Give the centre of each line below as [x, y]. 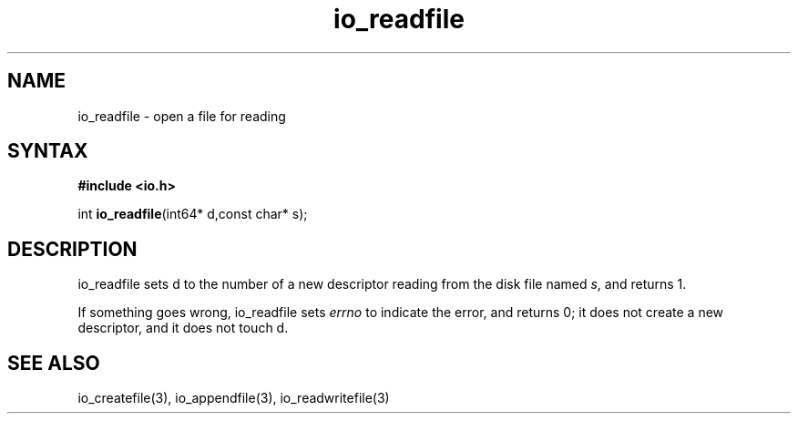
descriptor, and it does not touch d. [183, 328]
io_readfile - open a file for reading [182, 116]
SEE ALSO [54, 363]
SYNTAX [48, 151]
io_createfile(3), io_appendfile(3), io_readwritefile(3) [234, 398]
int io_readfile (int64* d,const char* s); [193, 214]
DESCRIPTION [72, 249]
